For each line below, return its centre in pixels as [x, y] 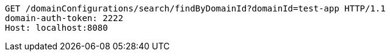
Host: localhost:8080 [56, 28]
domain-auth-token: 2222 [64, 18]
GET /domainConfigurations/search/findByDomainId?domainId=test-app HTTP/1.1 [195, 8]
